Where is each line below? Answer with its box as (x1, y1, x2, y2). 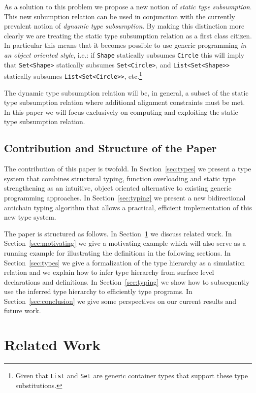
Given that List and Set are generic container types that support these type (15, 370, 248, 381)
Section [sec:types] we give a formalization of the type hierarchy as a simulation (4, 257, 245, 267)
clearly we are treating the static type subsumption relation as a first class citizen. (4, 30, 252, 40)
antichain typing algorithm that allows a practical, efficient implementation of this (4, 202, 252, 212)
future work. (4, 305, 41, 316)
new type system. (4, 212, 56, 222)
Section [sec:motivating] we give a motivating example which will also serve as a (4, 238, 246, 248)
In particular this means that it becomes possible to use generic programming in (4, 40, 247, 50)
